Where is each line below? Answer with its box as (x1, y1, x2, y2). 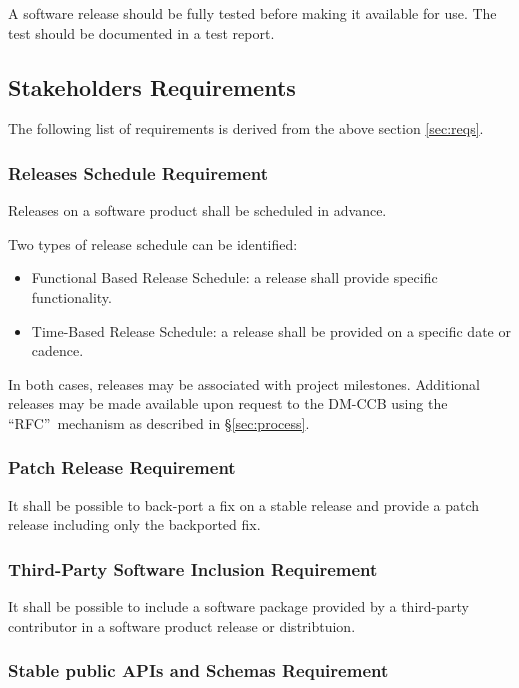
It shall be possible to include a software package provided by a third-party (8, 596, 469, 617)
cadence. (31, 340, 84, 361)
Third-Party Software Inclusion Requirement (8, 556, 378, 581)
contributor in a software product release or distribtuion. (8, 615, 356, 636)
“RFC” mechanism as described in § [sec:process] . (8, 412, 310, 433)
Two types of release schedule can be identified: (8, 233, 298, 254)
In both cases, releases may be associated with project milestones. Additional (8, 373, 480, 394)
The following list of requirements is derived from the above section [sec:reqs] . (8, 118, 484, 139)
